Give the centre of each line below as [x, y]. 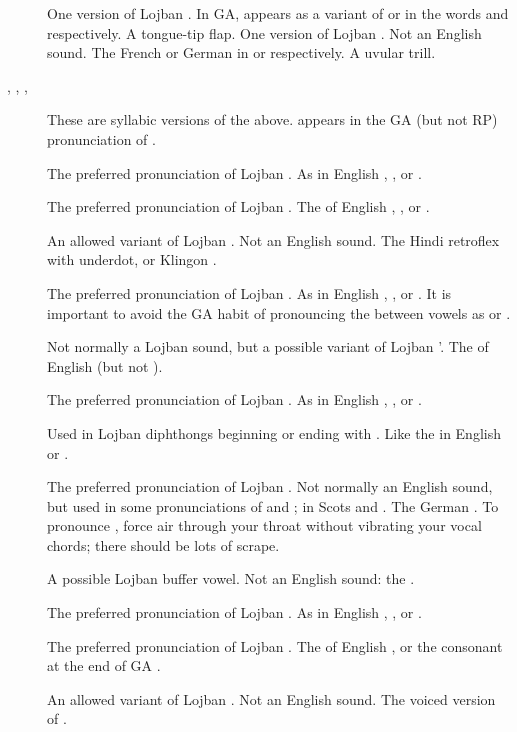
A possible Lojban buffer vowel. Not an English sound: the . [231, 578]
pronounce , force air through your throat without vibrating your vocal [264, 525]
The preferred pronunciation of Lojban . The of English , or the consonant [275, 645]
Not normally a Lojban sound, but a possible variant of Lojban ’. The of [268, 346]
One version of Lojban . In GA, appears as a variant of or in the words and [278, 13]
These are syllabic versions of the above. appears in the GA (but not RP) [272, 119]
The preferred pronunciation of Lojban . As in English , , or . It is [249, 292]
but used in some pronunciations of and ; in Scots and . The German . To [273, 505]
